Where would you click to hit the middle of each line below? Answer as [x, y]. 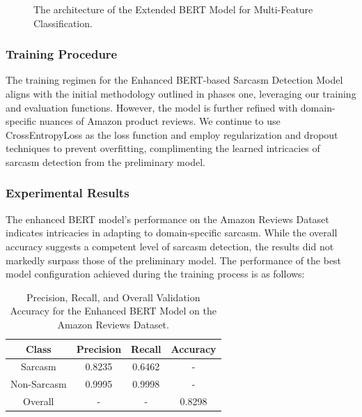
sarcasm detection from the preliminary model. [105, 161]
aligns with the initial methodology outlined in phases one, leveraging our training [181, 93]
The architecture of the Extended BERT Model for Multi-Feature [173, 9]
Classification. [63, 23]
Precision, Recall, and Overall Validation [113, 297]
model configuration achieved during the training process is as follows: [155, 274]
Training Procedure [62, 54]
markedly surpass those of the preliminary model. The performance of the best [174, 260]
